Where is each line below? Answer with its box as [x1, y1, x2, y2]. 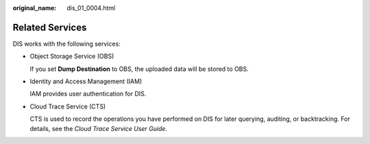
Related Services [12, 21, 87, 33]
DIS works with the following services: [12, 40, 121, 48]
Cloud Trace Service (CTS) [29, 102, 106, 111]
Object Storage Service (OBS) [29, 52, 114, 61]
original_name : [12, 4, 57, 12]
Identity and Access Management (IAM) [29, 77, 143, 85]
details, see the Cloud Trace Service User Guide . [29, 124, 168, 132]
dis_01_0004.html [66, 4, 116, 12]
